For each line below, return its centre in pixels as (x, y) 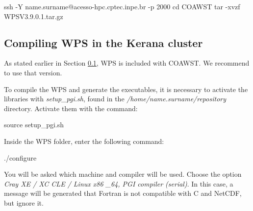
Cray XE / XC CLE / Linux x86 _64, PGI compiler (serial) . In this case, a (119, 183)
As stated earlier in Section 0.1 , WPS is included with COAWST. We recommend (127, 63)
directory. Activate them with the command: (71, 108)
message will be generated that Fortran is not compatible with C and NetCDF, (123, 193)
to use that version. (33, 72)
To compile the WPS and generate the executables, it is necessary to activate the (126, 89)
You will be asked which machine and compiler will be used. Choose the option (123, 174)
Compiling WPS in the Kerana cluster (103, 42)
